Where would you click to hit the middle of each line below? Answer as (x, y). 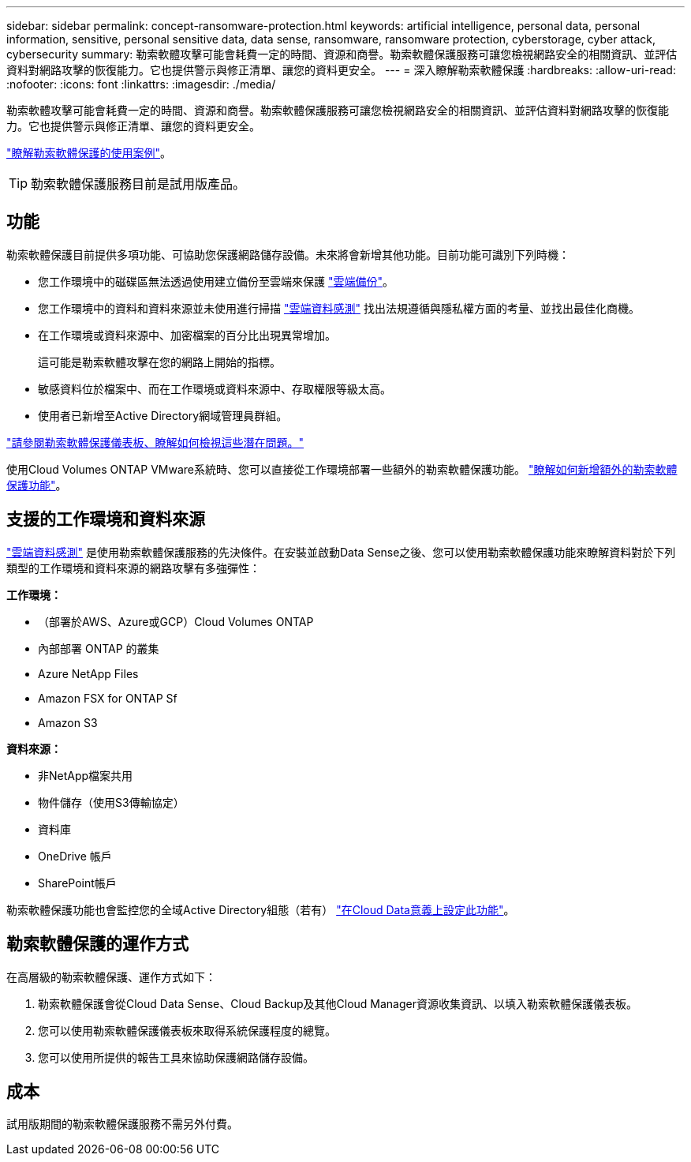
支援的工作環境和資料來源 (106, 519)
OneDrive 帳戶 (75, 856)
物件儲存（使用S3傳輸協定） (111, 802)
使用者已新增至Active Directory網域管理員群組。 (163, 415)
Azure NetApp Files (88, 673)
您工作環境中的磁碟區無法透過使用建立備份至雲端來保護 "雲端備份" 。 (216, 281)
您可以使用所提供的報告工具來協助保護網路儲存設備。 (176, 1057)
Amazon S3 (68, 722)
